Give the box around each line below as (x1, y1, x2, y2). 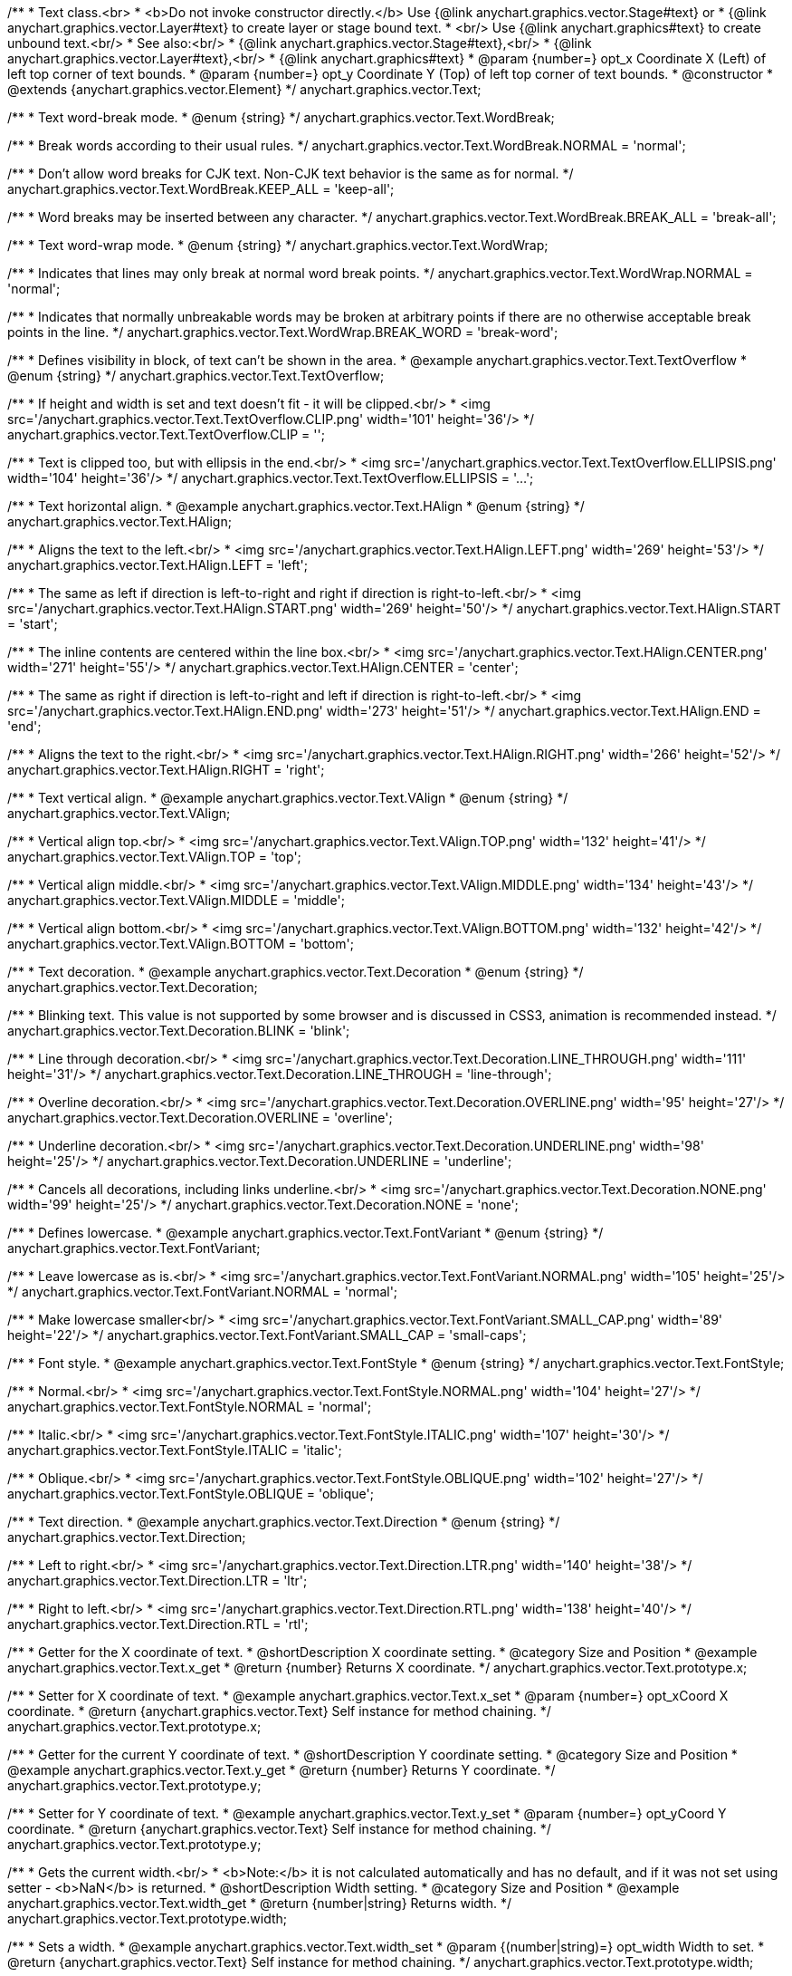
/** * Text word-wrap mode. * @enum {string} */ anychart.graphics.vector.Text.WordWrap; (7, 237, 549, 253)
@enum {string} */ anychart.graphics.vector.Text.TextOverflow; (7, 368, 385, 383)
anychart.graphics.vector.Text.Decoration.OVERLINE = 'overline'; (7, 1110, 393, 1125)
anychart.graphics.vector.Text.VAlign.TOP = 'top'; (7, 849, 301, 864)
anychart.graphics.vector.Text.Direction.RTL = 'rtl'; (7, 1616, 309, 1632)
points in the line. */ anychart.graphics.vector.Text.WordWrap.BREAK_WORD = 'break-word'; (7, 324, 558, 340)
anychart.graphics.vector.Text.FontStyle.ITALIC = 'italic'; (7, 1442, 342, 1458)
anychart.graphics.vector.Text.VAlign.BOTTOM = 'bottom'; (7, 936, 354, 951)
